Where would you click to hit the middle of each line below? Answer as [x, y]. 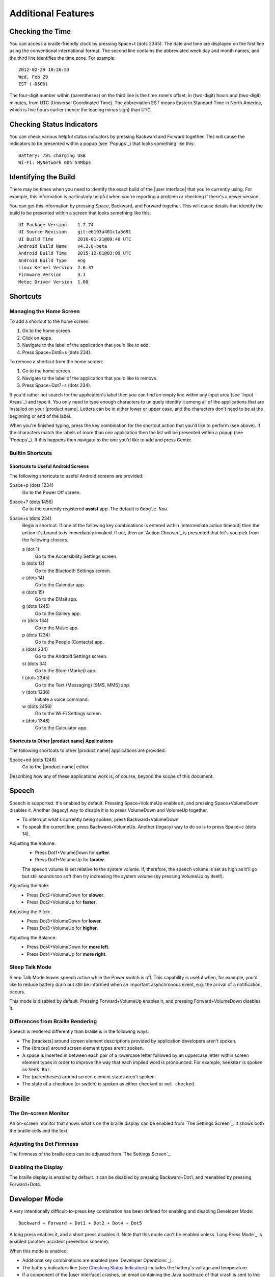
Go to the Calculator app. [61, 728]
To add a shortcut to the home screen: [50, 321]
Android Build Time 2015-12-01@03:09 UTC [75, 253]
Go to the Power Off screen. [51, 492]
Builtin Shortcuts [31, 453]
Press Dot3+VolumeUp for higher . [63, 928]
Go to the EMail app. [56, 599]
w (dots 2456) [37, 706]
